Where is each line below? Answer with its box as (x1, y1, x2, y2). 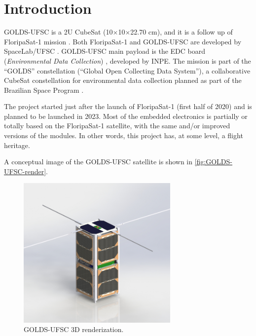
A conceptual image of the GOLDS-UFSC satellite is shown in (4, 156, 193, 167)
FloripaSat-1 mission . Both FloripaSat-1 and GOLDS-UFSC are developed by (4, 36, 242, 46)
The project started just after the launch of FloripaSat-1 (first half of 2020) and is (4, 101, 252, 112)
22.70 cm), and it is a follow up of (130, 27, 233, 37)
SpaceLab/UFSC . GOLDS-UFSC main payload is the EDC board (4, 46, 206, 56)
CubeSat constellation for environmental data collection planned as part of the (4, 75, 242, 85)
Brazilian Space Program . (4, 84, 84, 95)
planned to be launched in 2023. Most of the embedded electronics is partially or (4, 111, 248, 121)
